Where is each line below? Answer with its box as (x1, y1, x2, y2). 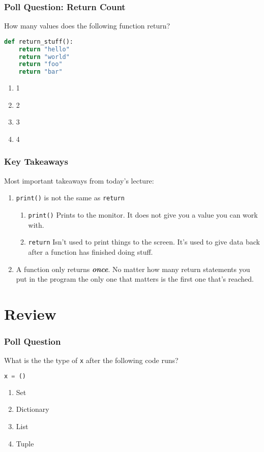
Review (4, 303, 56, 324)
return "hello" (18, 45, 70, 53)
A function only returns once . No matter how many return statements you (16, 263, 250, 274)
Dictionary (16, 404, 49, 414)
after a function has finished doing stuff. (28, 246, 153, 257)
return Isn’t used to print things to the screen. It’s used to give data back (28, 236, 260, 247)
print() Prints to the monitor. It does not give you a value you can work (28, 209, 258, 220)
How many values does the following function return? (4, 20, 170, 31)
